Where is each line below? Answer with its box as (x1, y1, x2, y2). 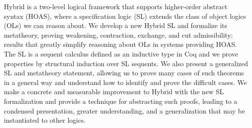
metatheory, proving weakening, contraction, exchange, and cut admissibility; (4, 29, 233, 40)
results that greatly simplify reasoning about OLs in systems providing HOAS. (4, 39, 237, 49)
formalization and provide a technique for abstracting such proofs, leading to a (4, 96, 237, 106)
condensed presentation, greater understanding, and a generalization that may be (4, 105, 245, 115)
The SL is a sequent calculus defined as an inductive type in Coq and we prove (4, 48, 238, 58)
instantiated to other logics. (4, 115, 86, 125)
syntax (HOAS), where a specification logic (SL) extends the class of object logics (4, 11, 246, 21)
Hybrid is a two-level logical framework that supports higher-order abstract (4, 1, 228, 11)
